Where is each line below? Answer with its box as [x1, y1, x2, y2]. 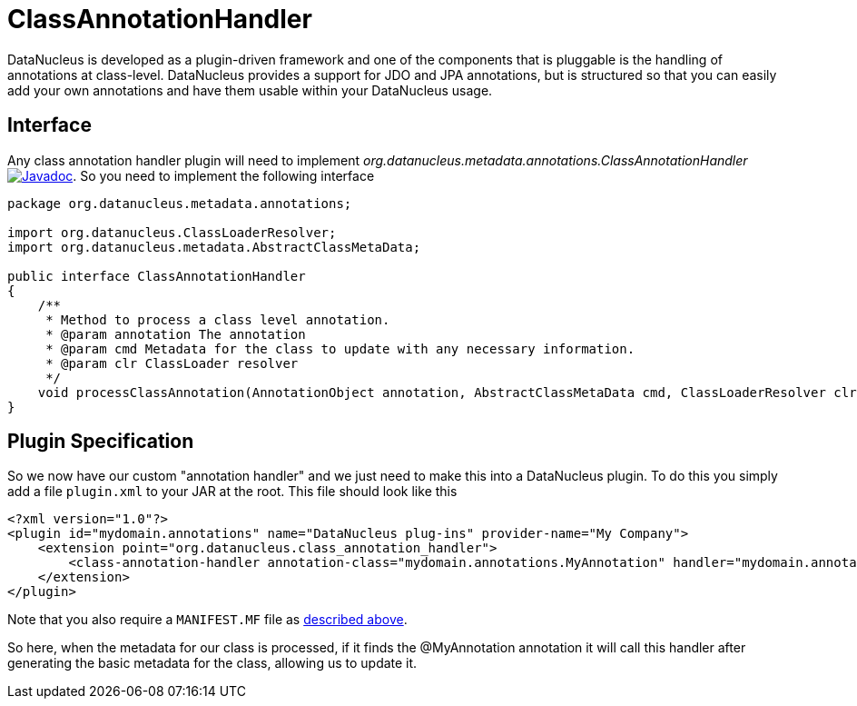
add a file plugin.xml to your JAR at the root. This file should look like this [7, 483, 458, 500]
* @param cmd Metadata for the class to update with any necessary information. [45, 341, 635, 356]
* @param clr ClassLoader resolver [45, 355, 299, 371]
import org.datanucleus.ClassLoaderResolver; [7, 224, 337, 240]
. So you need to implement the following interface [73, 167, 375, 184]
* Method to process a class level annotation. [45, 312, 390, 327]
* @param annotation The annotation [45, 326, 306, 342]
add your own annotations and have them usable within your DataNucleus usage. [7, 82, 493, 98]
